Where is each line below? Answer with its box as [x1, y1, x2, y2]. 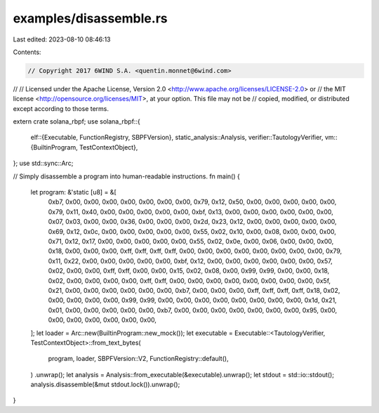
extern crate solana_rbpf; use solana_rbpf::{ [13, 117, 140, 126]
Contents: [13, 48, 41, 56]
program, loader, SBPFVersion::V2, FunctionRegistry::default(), [48, 355, 229, 363]
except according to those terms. [13, 104, 109, 112]
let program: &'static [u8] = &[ [30, 188, 117, 197]
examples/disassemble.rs [13, 11, 168, 26]
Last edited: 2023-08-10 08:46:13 [13, 35, 111, 44]
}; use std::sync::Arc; [13, 159, 74, 168]
